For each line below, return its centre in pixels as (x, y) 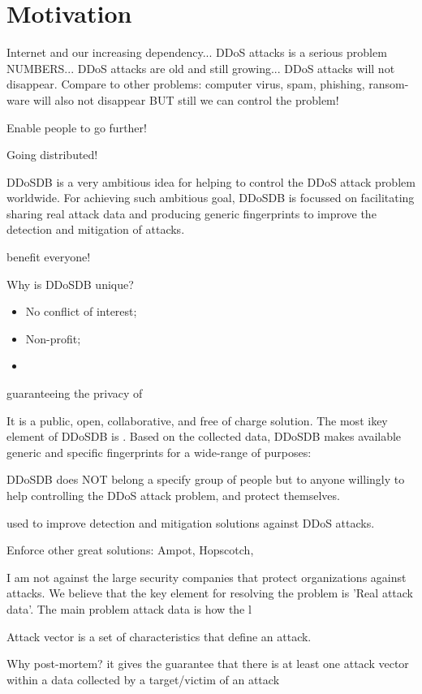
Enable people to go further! (77, 127)
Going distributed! (52, 155)
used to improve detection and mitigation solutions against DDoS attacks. (191, 522)
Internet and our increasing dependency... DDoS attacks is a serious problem (197, 52)
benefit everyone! (49, 257)
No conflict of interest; (81, 311)
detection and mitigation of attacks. (96, 229)
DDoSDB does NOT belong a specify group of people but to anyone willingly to (206, 479)
